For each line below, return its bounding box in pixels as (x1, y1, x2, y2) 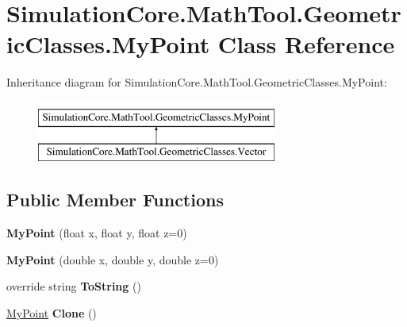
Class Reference (217, 28, 395, 60)
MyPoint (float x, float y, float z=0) (6, 225, 187, 241)
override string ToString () (6, 278, 141, 294)
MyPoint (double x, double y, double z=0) (6, 251, 219, 267)
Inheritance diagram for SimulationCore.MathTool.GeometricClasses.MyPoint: (6, 74, 387, 90)
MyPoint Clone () (6, 305, 97, 321)
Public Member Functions (6, 187, 224, 212)
